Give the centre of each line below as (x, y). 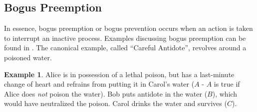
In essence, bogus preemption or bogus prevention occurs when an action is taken (128, 28)
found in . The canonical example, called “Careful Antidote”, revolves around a (125, 48)
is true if (227, 84)
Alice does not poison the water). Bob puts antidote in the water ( (106, 93)
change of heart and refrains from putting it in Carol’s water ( (99, 84)
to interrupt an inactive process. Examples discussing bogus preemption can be (125, 38)
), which (225, 93)
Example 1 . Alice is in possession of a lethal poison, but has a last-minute (119, 74)
